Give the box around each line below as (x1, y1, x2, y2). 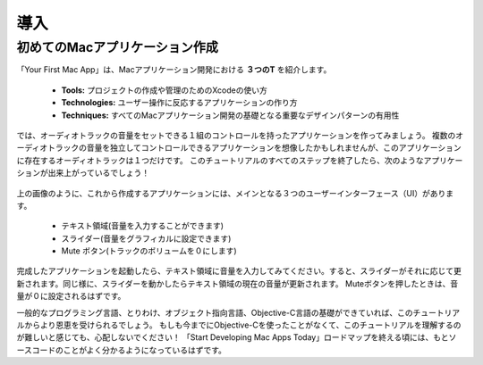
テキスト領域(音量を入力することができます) (61, 220, 224, 231)
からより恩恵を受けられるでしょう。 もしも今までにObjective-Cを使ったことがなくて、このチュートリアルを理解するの (23, 319, 462, 330)
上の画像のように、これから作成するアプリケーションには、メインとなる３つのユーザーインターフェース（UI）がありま (16, 187, 454, 198)
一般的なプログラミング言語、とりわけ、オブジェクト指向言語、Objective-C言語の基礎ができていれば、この (16, 307, 413, 318)
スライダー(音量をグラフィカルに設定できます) (61, 233, 232, 244)
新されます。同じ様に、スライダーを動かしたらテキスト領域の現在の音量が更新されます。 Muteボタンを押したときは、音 (16, 278, 459, 289)
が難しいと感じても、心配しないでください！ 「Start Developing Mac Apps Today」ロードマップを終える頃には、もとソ (16, 332, 457, 343)
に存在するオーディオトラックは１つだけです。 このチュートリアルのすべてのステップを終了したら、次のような (16, 154, 424, 165)
